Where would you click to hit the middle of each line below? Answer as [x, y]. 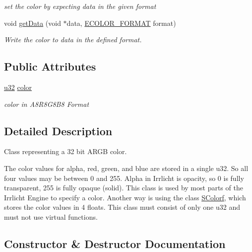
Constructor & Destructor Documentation [115, 243]
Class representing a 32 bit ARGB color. [65, 151]
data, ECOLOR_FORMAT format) [121, 23]
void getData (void [32, 23]
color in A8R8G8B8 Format [47, 104]
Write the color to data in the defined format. [73, 40]
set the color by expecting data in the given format [80, 6]
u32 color [18, 87]
